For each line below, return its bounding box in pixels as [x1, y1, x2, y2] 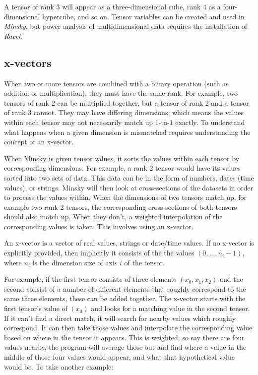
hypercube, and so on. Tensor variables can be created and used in [42, 11, 245, 21]
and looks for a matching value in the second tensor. [91, 303, 250, 313]
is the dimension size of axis [32, 257, 118, 267]
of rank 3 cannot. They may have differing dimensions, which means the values [4, 107, 244, 118]
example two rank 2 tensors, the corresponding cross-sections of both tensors [4, 201, 237, 212]
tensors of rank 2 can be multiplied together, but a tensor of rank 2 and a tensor [4, 97, 249, 108]
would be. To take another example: [4, 361, 114, 372]
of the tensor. [124, 257, 165, 267]
